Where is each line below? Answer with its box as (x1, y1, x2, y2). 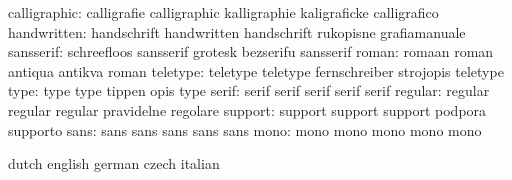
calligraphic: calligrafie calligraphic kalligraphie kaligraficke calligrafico (8, 2, 439, 22)
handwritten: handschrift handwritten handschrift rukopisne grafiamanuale (8, 21, 466, 42)
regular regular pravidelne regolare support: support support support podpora (8, 99, 487, 120)
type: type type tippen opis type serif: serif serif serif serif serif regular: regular (8, 80, 490, 101)
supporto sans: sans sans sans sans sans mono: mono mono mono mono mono (8, 119, 482, 140)
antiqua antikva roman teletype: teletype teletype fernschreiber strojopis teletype (8, 60, 504, 81)
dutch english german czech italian (8, 153, 220, 174)
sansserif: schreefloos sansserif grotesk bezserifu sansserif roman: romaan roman (8, 41, 494, 62)
